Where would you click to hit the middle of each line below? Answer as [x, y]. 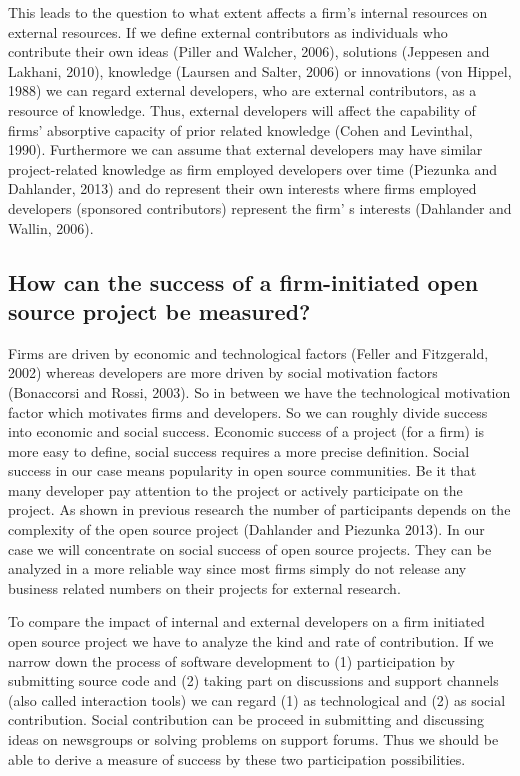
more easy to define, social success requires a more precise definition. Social [239, 450]
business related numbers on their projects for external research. [204, 587]
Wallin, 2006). [51, 227]
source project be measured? [159, 310]
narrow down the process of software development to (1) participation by [231, 660]
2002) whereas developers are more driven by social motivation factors [223, 372]
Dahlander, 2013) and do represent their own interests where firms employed [242, 188]
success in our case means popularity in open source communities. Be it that [242, 470]
